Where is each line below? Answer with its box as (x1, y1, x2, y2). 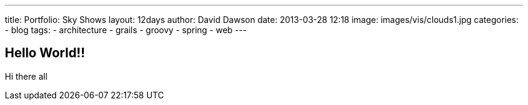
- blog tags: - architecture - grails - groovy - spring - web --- (5, 25, 247, 35)
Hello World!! (5, 45, 86, 61)
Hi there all (5, 71, 48, 81)
